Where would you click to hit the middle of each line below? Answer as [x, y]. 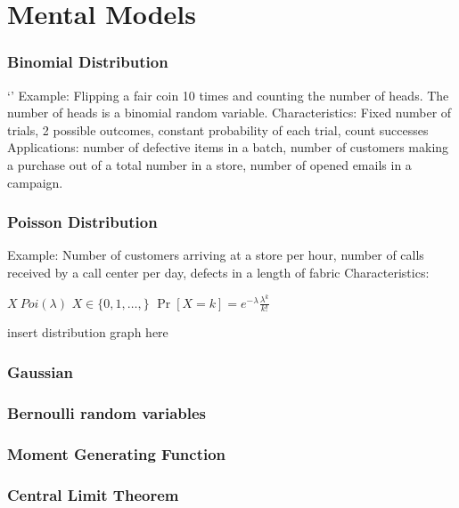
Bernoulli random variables [107, 412]
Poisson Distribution [82, 222]
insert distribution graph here [88, 332]
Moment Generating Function [117, 453]
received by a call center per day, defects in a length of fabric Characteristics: [218, 272]
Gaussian [41, 371]
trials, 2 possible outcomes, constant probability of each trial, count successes [218, 129]
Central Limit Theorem [93, 494]
